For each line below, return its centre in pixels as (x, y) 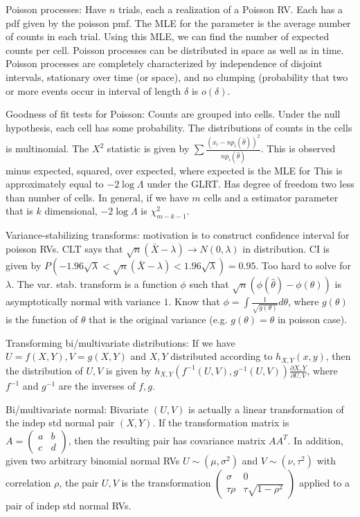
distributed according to (222, 356)
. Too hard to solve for (303, 265)
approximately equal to (55, 184)
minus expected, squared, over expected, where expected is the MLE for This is (174, 170)
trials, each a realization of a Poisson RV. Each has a (231, 9)
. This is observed (298, 148)
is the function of (42, 319)
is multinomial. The (47, 148)
